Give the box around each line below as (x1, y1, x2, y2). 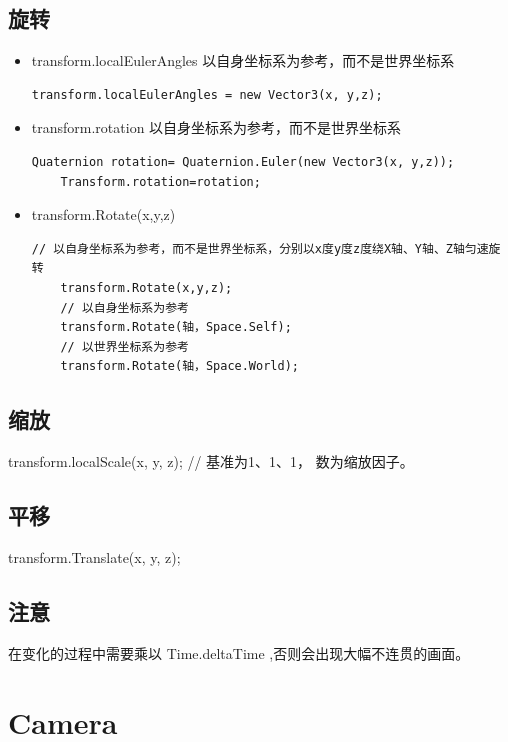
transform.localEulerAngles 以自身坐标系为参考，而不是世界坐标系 (31, 50, 455, 71)
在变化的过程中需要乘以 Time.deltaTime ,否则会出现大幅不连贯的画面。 (8, 642, 470, 663)
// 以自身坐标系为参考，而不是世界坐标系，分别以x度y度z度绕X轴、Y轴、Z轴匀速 (31, 241, 489, 256)
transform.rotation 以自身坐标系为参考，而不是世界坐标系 (31, 117, 402, 138)
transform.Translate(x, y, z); (8, 546, 181, 567)
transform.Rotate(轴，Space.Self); (60, 320, 292, 335)
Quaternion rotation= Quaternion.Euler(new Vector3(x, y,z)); (31, 154, 455, 169)
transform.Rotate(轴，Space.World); (60, 359, 299, 374)
